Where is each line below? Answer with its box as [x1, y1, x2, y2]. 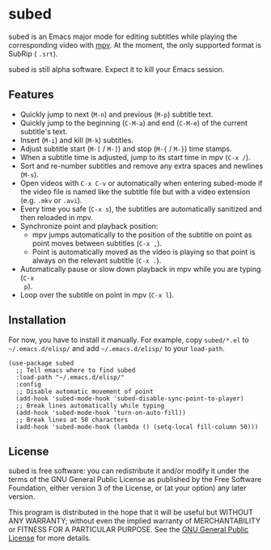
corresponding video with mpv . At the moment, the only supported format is [8, 40, 261, 49]
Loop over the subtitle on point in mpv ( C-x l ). [19, 290, 175, 299]
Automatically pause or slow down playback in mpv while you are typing [19, 264, 261, 273]
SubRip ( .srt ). [8, 49, 58, 58]
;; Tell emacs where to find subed [15, 366, 136, 374]
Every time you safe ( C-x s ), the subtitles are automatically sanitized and [19, 204, 263, 214]
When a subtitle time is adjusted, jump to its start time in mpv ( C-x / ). [19, 152, 251, 162]
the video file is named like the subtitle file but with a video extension [19, 187, 251, 197]
